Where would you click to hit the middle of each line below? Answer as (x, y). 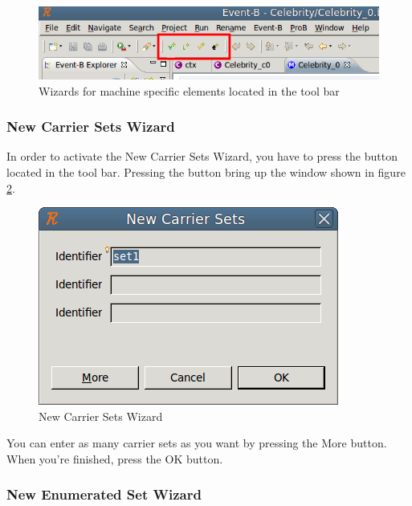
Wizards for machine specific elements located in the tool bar (189, 90)
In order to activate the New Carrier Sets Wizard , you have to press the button (202, 156)
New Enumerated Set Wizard (104, 494)
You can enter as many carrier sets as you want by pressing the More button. (197, 443)
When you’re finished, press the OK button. (115, 458)
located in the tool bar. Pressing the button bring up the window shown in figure (206, 171)
